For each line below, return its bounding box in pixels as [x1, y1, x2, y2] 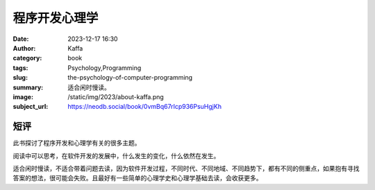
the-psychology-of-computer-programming [67, 74, 193, 82]
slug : [12, 74, 28, 82]
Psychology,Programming [67, 63, 142, 72]
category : [12, 54, 42, 62]
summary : [12, 83, 44, 92]
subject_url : [12, 103, 49, 111]
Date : [12, 35, 29, 43]
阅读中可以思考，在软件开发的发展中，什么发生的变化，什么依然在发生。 [12, 151, 220, 159]
